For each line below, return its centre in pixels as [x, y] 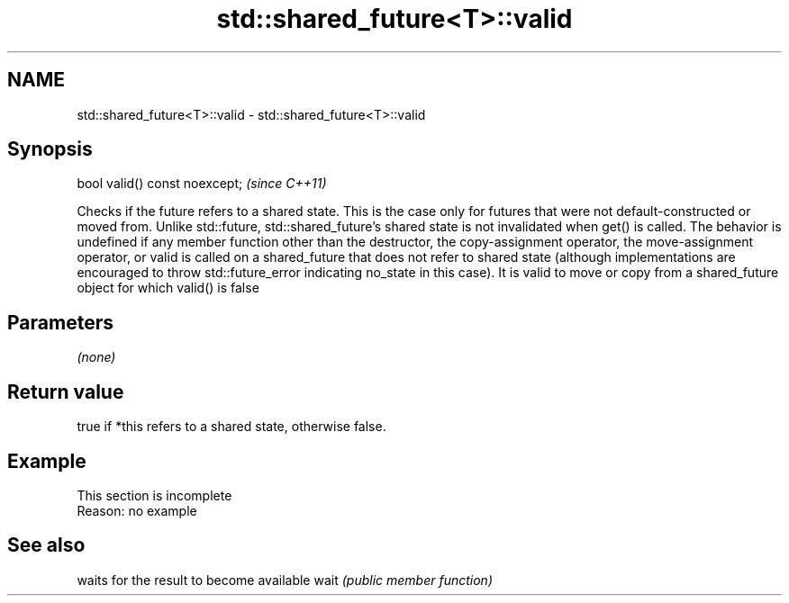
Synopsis [50, 149]
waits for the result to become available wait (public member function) [285, 580]
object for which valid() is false [168, 288]
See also [46, 545]
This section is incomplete [154, 495]
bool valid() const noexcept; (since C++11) [202, 184]
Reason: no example [137, 510]
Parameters [60, 322]
